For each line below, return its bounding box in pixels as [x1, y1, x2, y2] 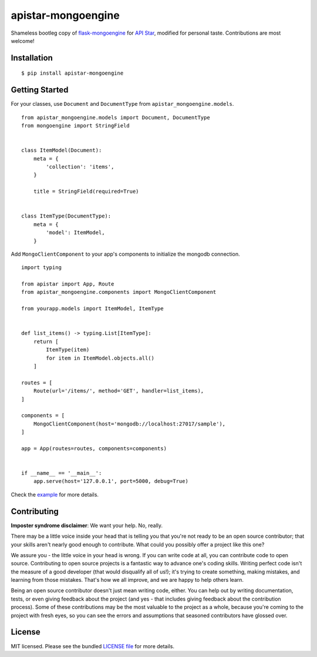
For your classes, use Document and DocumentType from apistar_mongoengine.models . [11, 100, 234, 108]
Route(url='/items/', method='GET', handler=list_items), [33, 388, 204, 394]
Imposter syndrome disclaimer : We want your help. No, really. [11, 522, 163, 529]
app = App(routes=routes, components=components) [21, 445, 167, 452]
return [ [33, 338, 59, 345]
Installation [11, 53, 53, 63]
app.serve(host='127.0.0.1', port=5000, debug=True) [33, 478, 189, 485]
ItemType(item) [46, 347, 90, 353]
